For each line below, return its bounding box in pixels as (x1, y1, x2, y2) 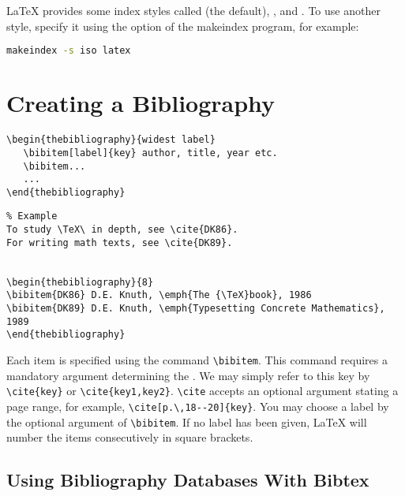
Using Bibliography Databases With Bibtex (6, 468, 369, 492)
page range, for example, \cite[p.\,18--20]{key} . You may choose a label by (6, 397, 389, 414)
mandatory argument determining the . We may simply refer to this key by (6, 367, 370, 383)
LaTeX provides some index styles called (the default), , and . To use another (6, 2, 381, 18)
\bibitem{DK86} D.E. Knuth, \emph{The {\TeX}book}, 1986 (6, 289, 312, 301)
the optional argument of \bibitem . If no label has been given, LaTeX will (6, 413, 367, 430)
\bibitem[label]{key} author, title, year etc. (23, 147, 278, 158)
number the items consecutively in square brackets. (6, 429, 253, 446)
